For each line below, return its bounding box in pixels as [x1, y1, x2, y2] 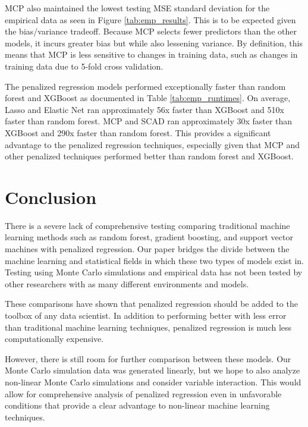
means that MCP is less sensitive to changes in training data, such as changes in [5, 48, 298, 61]
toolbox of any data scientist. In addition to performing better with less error [5, 309, 287, 321]
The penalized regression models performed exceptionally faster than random [5, 80, 286, 92]
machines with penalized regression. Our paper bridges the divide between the [5, 243, 290, 255]
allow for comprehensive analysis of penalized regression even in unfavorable [5, 387, 282, 400]
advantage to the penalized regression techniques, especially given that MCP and [5, 138, 300, 150]
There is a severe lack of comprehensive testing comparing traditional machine [5, 219, 290, 231]
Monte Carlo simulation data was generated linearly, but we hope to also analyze [5, 364, 300, 376]
